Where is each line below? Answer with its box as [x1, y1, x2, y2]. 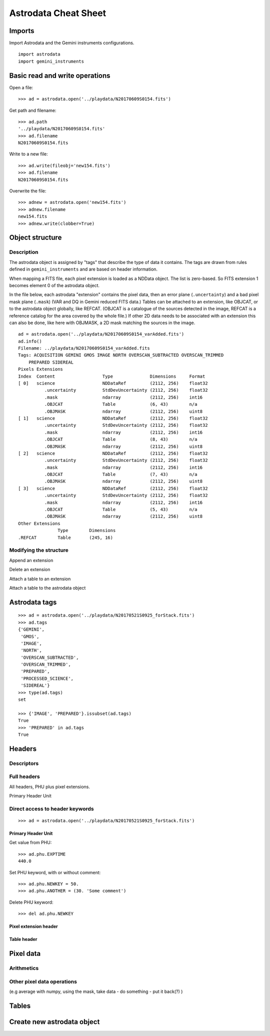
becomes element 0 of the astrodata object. [9, 282, 100, 288]
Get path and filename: [9, 107, 56, 113]
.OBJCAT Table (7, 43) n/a [44, 471, 197, 477]
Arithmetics [9, 964, 39, 971]
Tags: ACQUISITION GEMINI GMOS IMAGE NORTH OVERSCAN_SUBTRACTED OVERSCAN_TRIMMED [18, 352, 224, 358]
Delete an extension [9, 567, 50, 573]
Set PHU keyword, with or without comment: [9, 869, 101, 875]
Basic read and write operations [9, 71, 110, 80]
